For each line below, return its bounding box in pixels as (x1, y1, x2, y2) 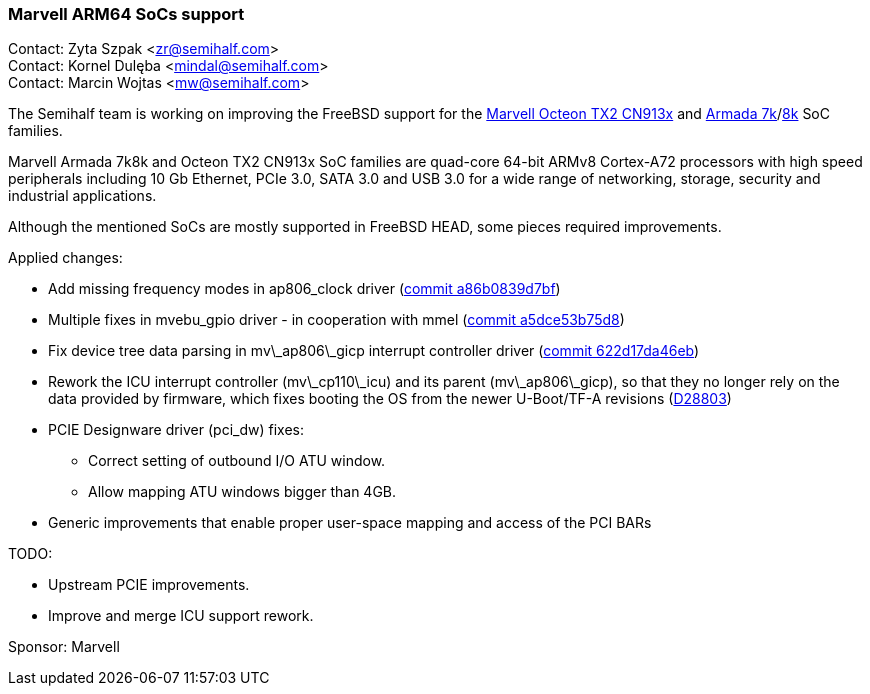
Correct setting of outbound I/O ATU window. (88, 452, 386, 470)
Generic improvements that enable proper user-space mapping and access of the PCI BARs (48, 514, 652, 532)
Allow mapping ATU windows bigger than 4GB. (88, 483, 397, 501)
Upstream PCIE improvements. (48, 576, 250, 594)
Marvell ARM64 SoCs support (8, 4, 245, 24)
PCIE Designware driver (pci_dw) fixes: (48, 421, 304, 439)
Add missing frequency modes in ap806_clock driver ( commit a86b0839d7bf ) (48, 280, 561, 298)
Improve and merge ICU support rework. (48, 607, 314, 625)
